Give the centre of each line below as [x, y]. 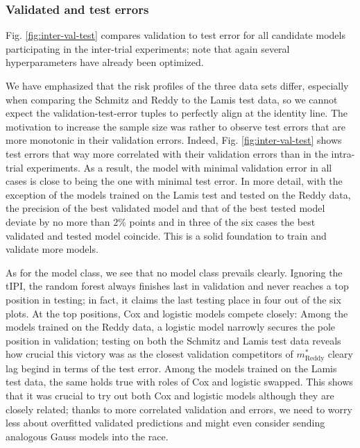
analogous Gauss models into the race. [87, 436]
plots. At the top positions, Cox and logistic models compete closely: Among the [177, 313]
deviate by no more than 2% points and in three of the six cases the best [161, 221]
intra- [343, 153]
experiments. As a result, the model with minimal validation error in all [179, 167]
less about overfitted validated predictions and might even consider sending [165, 423]
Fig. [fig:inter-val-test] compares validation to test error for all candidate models [175, 35]
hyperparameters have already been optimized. [105, 62]
